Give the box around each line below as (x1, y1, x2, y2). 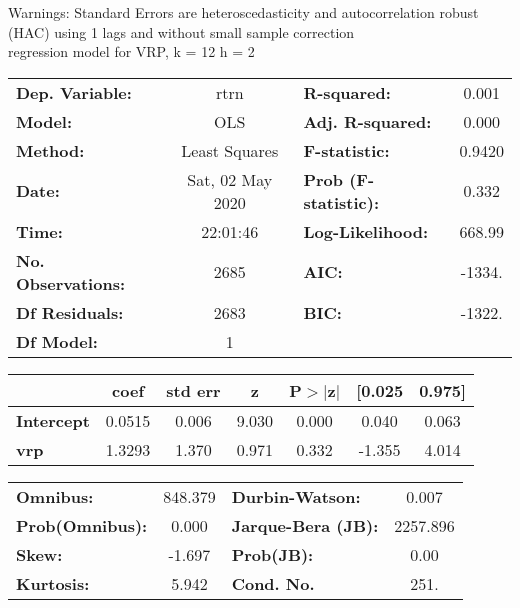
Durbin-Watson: (231, 484, 361, 508)
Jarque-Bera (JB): (231, 513, 379, 537)
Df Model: (16, 329, 98, 353)
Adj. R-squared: (303, 109, 432, 133)
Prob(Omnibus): (16, 513, 148, 537)
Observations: (16, 271, 126, 295)
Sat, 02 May (187, 167, 273, 191)
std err (166, 378, 221, 402)
